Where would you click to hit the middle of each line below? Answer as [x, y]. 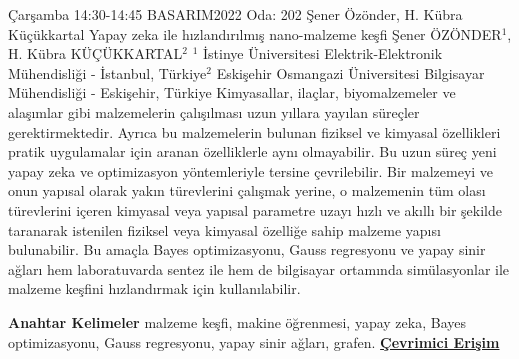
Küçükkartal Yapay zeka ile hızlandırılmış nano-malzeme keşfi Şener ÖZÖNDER [255, 33]
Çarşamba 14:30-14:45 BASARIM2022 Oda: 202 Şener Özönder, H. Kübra [235, 14]
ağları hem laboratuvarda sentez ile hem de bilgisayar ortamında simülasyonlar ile [259, 268]
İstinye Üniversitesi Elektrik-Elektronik [323, 53]
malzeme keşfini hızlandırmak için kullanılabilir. [154, 288]
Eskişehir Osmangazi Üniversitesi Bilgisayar [350, 72]
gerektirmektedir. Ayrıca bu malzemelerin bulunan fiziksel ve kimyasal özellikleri [254, 131]
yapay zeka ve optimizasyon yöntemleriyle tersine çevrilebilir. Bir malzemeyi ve [251, 170]
